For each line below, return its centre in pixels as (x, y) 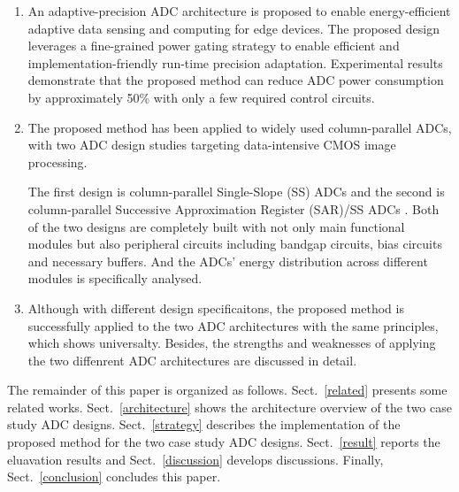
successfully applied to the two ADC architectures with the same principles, (233, 325)
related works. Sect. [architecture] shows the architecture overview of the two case (229, 407)
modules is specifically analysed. (115, 278)
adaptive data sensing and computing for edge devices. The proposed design (233, 28)
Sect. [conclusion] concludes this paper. (114, 477)
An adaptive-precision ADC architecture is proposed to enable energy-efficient (239, 11)
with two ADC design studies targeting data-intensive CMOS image (212, 145)
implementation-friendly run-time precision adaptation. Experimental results (235, 62)
